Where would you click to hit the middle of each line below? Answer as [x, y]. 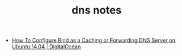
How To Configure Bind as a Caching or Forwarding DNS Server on [94, 40]
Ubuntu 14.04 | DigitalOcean [46, 47]
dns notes [97, 10]
